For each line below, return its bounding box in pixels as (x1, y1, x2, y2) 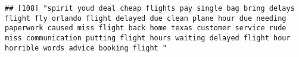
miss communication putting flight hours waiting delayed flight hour (5, 33, 291, 42)
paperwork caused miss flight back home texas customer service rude (5, 24, 286, 33)
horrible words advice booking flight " (5, 43, 167, 52)
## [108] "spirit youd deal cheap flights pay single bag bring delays (5, 4, 295, 12)
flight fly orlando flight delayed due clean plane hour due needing (5, 14, 286, 23)
